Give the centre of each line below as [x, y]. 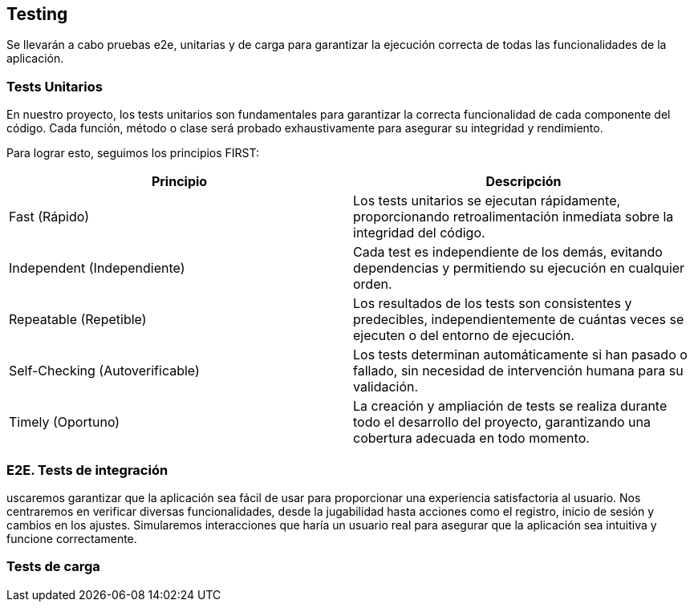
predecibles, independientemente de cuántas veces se [519, 320]
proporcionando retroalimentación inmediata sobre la [513, 217]
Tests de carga [53, 567]
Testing [37, 14]
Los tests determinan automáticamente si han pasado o [520, 355]
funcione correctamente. [72, 538]
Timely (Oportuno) [65, 422]
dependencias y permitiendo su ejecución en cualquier [519, 268]
